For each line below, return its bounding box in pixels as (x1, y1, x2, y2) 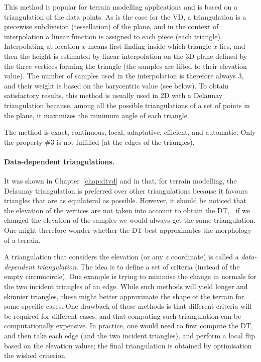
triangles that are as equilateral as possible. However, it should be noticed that (4, 195, 246, 206)
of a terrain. (4, 234, 41, 245)
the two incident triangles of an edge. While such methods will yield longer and (4, 281, 248, 292)
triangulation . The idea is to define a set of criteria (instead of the (37, 261, 240, 271)
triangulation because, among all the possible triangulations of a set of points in (4, 100, 250, 110)
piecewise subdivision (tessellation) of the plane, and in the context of (4, 21, 219, 32)
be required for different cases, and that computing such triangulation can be (4, 310, 241, 321)
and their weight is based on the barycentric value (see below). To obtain (4, 80, 229, 90)
